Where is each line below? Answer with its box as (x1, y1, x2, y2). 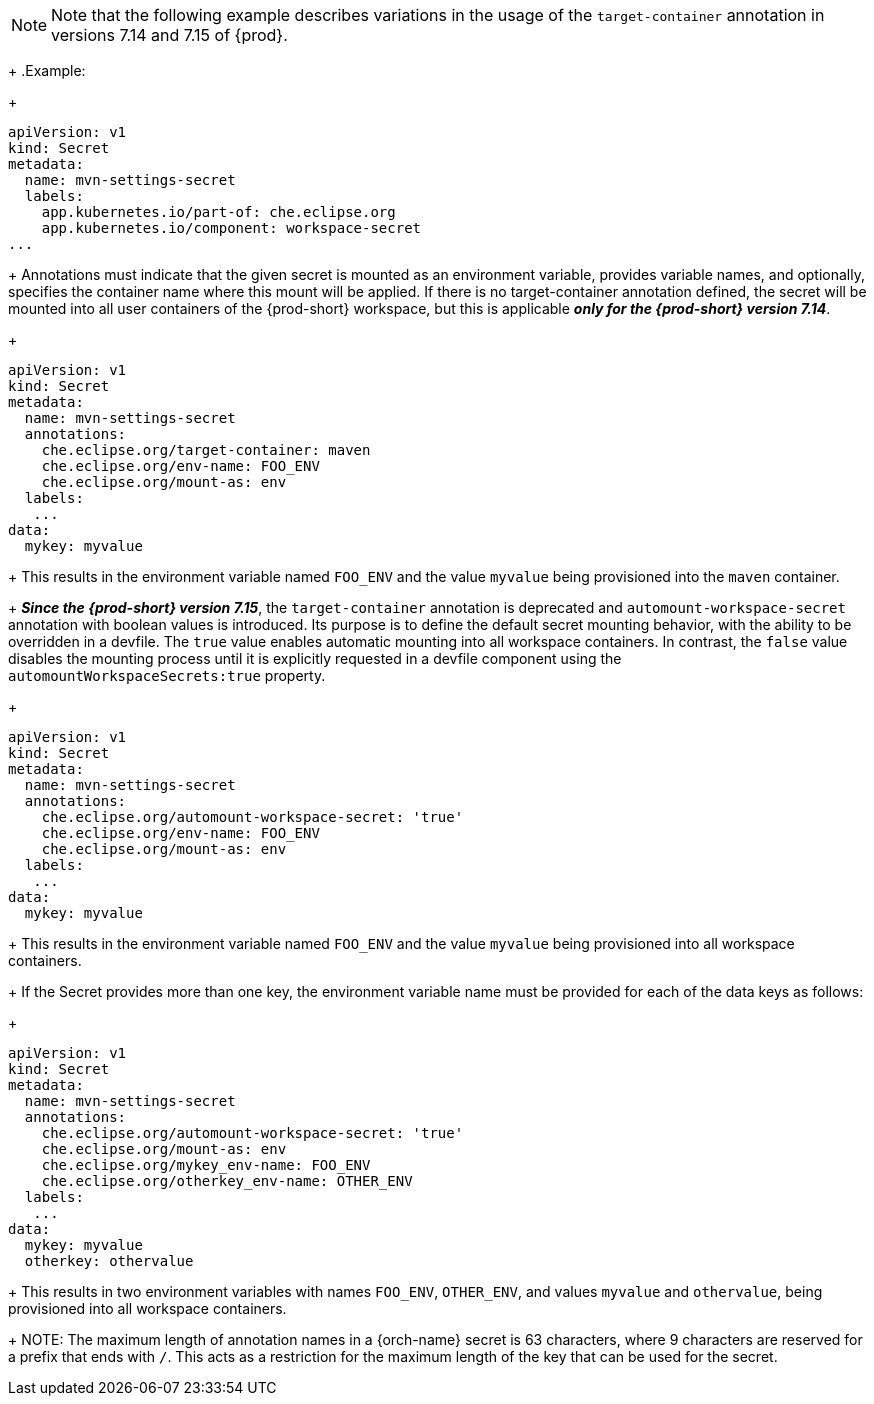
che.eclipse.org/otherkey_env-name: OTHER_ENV (41, 1173, 413, 1189)
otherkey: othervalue (24, 1253, 194, 1269)
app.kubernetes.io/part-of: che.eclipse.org (41, 204, 396, 220)
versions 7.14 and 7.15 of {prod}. (51, 25, 288, 45)
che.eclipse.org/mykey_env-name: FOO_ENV (41, 1157, 371, 1173)
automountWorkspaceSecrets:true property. (8, 667, 326, 684)
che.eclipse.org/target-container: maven (41, 442, 371, 458)
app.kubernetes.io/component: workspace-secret (41, 220, 422, 236)
